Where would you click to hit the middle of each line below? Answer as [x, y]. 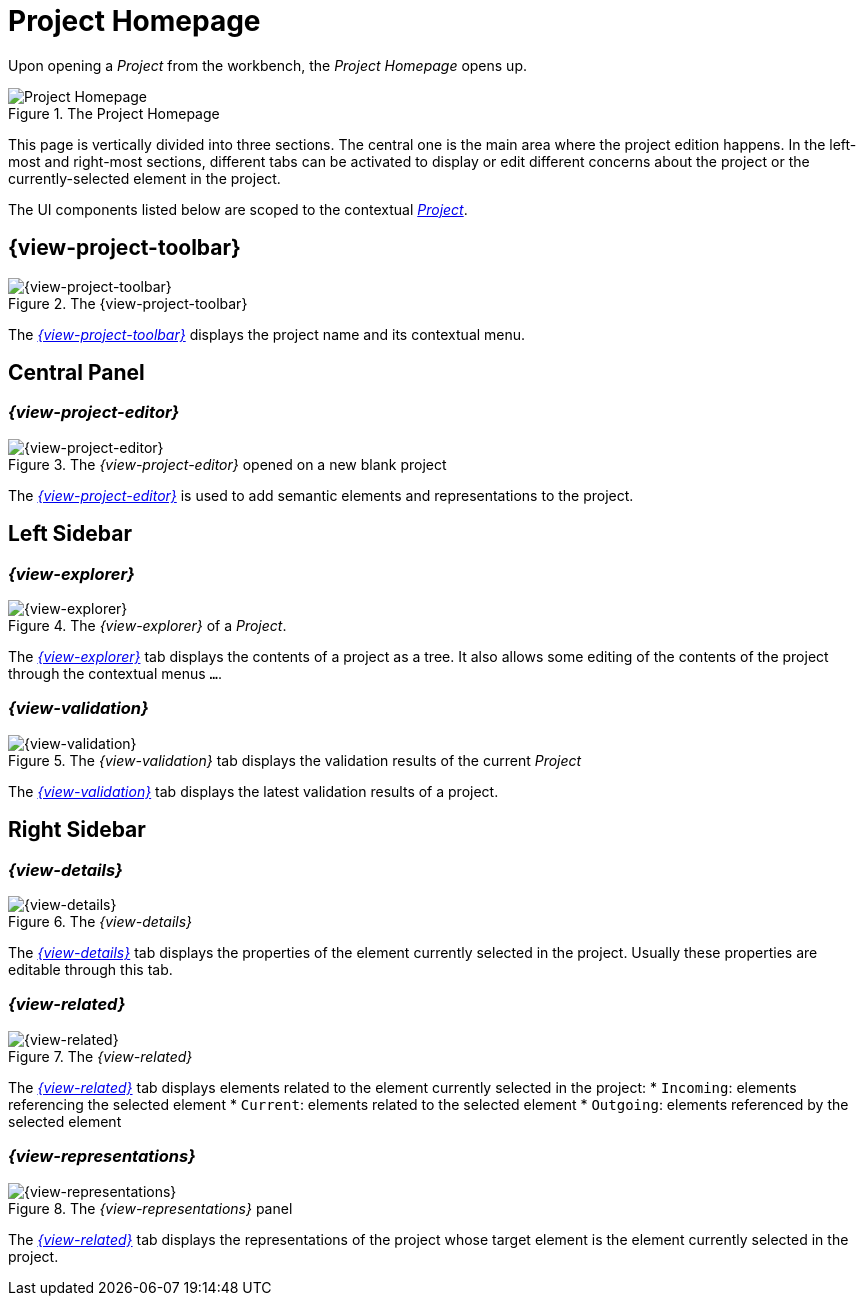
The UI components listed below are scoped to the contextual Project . [238, 209]
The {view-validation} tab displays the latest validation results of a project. [253, 791]
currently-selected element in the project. [144, 178]
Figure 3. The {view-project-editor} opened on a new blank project [227, 464]
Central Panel [76, 373]
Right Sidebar [77, 830]
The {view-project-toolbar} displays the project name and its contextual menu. [267, 334]
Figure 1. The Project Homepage [114, 113]
